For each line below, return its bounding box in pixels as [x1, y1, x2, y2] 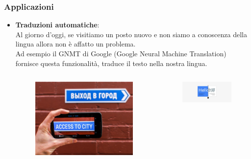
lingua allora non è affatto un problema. [15, 39, 136, 49]
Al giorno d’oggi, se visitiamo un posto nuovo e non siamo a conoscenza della [15, 29, 247, 39]
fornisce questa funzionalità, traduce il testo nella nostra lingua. [15, 58, 207, 68]
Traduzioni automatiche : [15, 20, 100, 30]
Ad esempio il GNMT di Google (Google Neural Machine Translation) [15, 48, 226, 58]
